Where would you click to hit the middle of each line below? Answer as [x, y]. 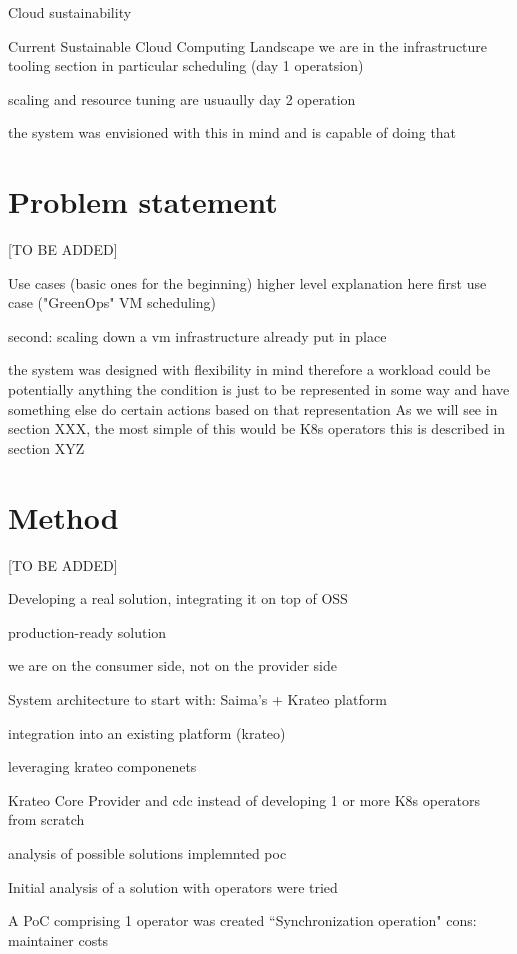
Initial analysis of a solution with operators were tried [173, 886]
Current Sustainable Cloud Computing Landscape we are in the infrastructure [248, 45]
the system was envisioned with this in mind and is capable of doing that [232, 132]
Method [63, 516]
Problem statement [143, 201]
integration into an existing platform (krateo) [147, 732]
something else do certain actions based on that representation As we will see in [253, 408]
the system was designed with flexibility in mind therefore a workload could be [249, 369]
